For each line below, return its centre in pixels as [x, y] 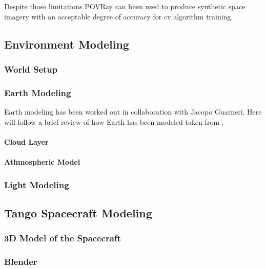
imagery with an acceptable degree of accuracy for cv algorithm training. [119, 16]
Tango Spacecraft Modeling [78, 212]
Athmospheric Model [42, 162]
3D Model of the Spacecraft [63, 238]
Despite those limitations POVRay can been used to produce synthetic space [125, 6]
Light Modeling [37, 184]
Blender [21, 261]
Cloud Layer [26, 141]
